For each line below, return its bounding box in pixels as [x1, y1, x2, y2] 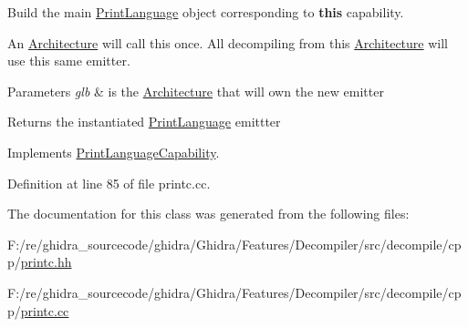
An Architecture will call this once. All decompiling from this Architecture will [7, 33, 448, 52]
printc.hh [20, 252, 72, 271]
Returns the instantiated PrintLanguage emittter [7, 112, 281, 131]
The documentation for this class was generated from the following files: [7, 204, 410, 223]
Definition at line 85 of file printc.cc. [7, 173, 211, 192]
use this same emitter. [7, 51, 130, 70]
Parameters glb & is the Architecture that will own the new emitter [7, 81, 384, 100]
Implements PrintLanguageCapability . [7, 142, 220, 161]
